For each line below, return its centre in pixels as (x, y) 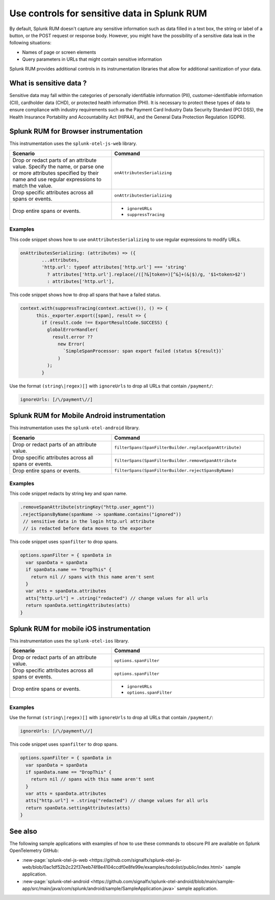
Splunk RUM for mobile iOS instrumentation (80, 629)
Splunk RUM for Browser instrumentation (76, 131)
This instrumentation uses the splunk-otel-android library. (75, 428)
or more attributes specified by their (56, 173)
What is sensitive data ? (48, 83)
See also (23, 831)
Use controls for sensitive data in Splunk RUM (108, 13)
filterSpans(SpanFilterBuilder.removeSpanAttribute (175, 461)
